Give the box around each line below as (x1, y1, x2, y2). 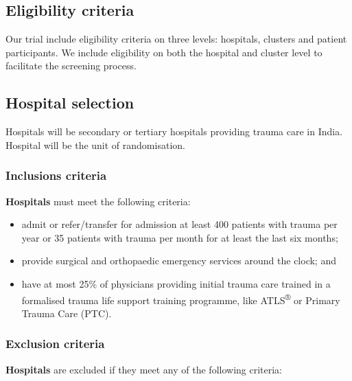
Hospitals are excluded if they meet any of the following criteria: (5, 362, 282, 376)
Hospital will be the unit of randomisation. (5, 137, 185, 152)
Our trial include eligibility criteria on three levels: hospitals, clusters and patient (5, 32, 347, 46)
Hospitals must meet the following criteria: (5, 194, 191, 208)
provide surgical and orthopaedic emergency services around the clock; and (21, 253, 336, 268)
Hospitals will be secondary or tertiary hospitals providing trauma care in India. (5, 124, 343, 139)
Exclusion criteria (5, 335, 105, 352)
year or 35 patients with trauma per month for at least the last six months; (21, 230, 338, 244)
